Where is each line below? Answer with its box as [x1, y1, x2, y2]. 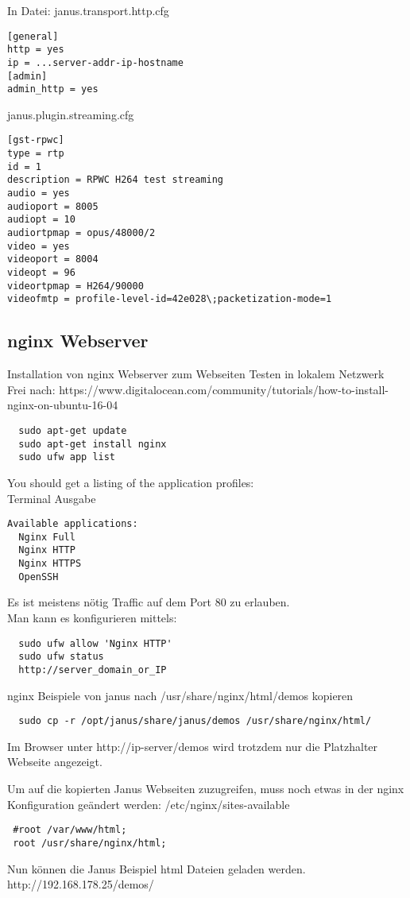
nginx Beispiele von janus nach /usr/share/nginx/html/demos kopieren [7, 687, 354, 703]
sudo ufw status [18, 651, 104, 663]
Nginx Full [18, 531, 75, 543]
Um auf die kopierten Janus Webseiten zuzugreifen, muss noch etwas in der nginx [7, 780, 404, 797]
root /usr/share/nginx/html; [13, 837, 167, 849]
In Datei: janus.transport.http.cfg [7, 2, 169, 18]
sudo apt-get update [18, 424, 127, 436]
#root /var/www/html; [13, 824, 127, 836]
